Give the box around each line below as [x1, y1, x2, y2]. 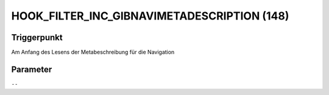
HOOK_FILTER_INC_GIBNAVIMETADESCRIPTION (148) [11, 9, 289, 23]
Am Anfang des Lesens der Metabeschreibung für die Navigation [11, 49, 175, 56]
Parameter [11, 64, 52, 74]
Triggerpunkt [11, 32, 63, 43]
